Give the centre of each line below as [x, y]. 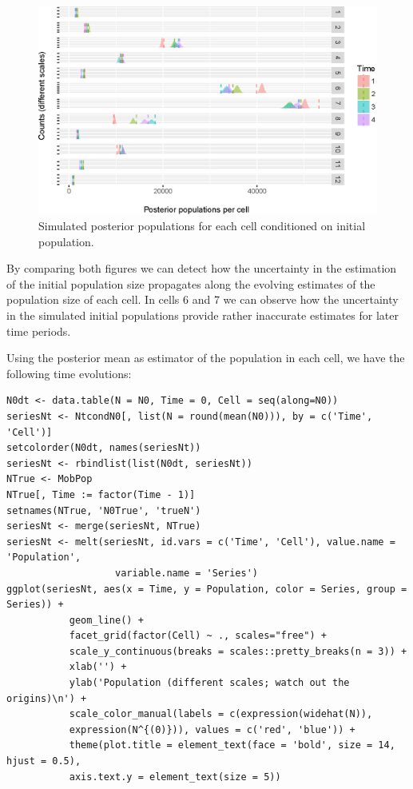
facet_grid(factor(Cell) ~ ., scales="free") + [198, 636]
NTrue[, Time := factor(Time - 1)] [101, 494]
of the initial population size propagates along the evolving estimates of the [191, 283]
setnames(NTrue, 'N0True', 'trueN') [104, 510]
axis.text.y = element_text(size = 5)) [175, 777]
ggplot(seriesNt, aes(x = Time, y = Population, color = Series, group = [207, 589]
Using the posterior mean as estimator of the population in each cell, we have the [206, 358]
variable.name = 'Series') [187, 573]
